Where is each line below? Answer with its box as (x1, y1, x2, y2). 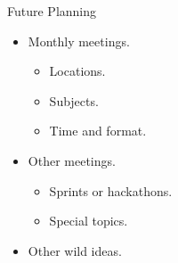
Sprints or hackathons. (49, 181, 173, 200)
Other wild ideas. (28, 241, 122, 259)
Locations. (49, 62, 106, 80)
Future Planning (7, 2, 97, 20)
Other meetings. (28, 151, 116, 169)
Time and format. (49, 121, 147, 140)
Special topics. (49, 211, 128, 230)
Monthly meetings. (28, 31, 130, 50)
